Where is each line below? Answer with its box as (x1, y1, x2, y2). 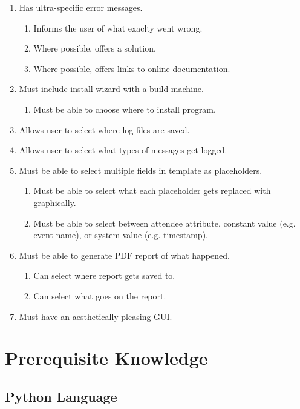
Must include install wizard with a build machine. (19, 82, 204, 95)
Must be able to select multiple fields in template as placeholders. (19, 164, 262, 176)
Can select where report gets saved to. (33, 269, 175, 282)
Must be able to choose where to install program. (33, 102, 216, 115)
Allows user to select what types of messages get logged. (19, 144, 227, 156)
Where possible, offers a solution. (33, 42, 156, 55)
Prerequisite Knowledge (5, 345, 208, 370)
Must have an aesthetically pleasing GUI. (19, 310, 172, 322)
